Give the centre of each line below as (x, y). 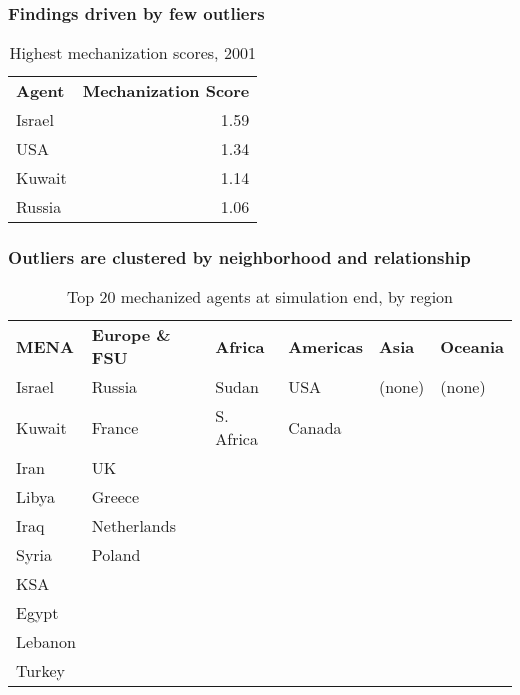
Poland (116, 555)
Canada (315, 427)
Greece (115, 497)
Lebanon (46, 642)
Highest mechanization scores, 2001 (132, 53)
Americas (325, 346)
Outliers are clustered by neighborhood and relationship (239, 257)
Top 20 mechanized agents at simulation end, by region (260, 297)
